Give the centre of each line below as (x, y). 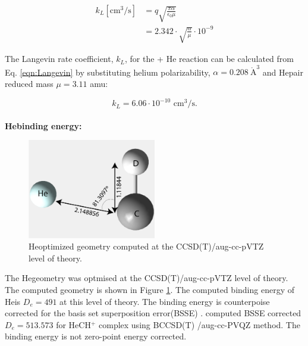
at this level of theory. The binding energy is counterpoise (165, 301)
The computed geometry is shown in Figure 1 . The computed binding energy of (150, 289)
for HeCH (73, 324)
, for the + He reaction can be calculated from (210, 59)
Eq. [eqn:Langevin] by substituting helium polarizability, (108, 72)
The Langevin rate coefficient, (59, 59)
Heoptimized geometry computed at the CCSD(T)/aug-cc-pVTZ (146, 246)
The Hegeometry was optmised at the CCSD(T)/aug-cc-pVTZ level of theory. (147, 278)
